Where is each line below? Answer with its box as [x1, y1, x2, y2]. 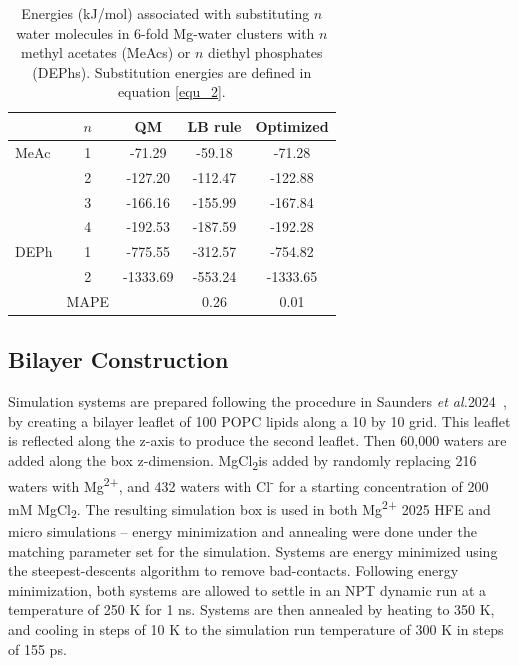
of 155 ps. [8, 638, 67, 659]
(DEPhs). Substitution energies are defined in [32, 61, 312, 82]
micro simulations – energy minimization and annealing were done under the [8, 521, 477, 542]
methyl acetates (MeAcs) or [21, 42, 191, 63]
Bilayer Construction [8, 344, 229, 375]
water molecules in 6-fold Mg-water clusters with [16, 22, 315, 43]
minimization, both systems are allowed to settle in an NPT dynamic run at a [8, 579, 487, 600]
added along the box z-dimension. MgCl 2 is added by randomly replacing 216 [8, 449, 477, 473]
